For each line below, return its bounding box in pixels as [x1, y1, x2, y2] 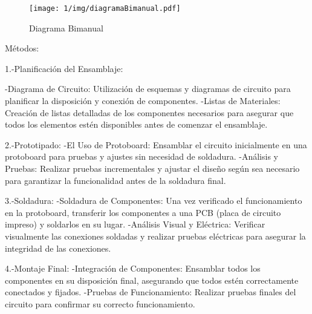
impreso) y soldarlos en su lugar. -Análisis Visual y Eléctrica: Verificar [5, 218, 265, 231]
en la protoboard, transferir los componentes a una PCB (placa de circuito [5, 206, 281, 218]
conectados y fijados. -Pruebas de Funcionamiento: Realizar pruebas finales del [5, 286, 296, 298]
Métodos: [5, 42, 39, 54]
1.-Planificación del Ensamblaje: [5, 62, 123, 74]
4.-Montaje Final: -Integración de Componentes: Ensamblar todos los [5, 262, 261, 275]
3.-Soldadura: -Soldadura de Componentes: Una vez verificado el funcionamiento [5, 194, 302, 207]
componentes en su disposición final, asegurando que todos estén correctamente [5, 273, 299, 286]
